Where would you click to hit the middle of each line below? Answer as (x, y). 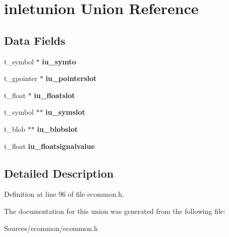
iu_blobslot (57, 129)
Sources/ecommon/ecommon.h (51, 228)
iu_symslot (65, 112)
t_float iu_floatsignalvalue (49, 146)
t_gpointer (21, 78)
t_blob (15, 129)
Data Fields (35, 40)
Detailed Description (59, 173)
